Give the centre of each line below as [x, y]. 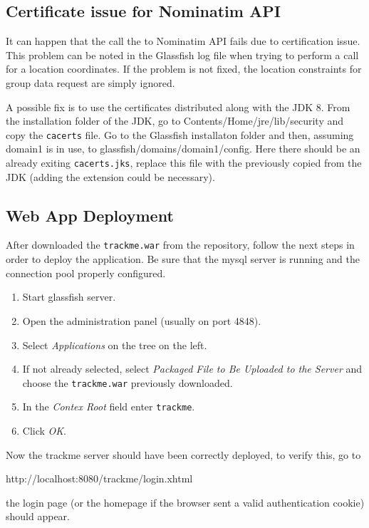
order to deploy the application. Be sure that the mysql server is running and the [183, 259]
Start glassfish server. [69, 297]
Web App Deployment [90, 215]
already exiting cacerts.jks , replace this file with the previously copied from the [184, 163]
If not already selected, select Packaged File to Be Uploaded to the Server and [192, 369]
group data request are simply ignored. [90, 82]
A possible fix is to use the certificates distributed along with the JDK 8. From [178, 107]
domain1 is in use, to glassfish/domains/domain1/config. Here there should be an [183, 149]
